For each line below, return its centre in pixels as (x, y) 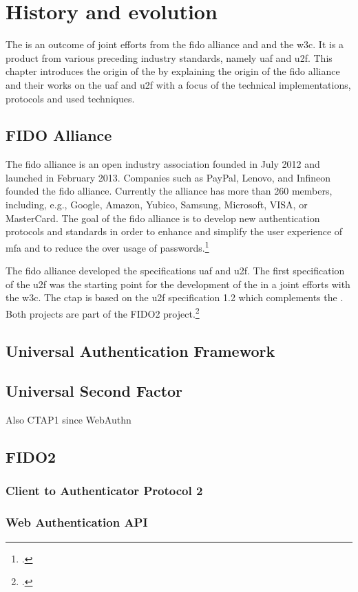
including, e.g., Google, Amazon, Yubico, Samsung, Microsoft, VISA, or (157, 205)
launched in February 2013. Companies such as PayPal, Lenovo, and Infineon (168, 177)
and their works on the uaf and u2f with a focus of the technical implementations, (178, 84)
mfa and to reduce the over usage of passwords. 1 (107, 246)
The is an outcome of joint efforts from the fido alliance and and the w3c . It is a (175, 44)
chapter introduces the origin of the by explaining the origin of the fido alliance (173, 71)
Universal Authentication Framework (140, 350)
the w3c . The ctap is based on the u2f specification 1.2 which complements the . (175, 297)
